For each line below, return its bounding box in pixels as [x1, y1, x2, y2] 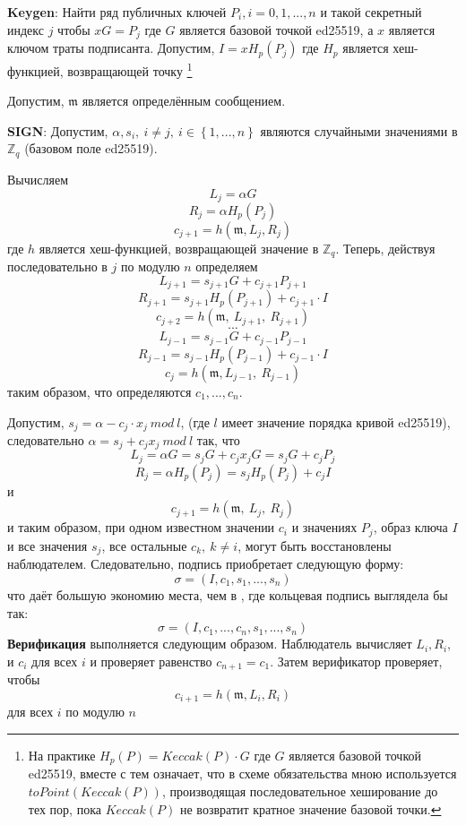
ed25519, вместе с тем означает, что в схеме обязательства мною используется [28, 764, 457, 783]
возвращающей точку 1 [67, 59, 193, 80]
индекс [7, 20, 44, 39]
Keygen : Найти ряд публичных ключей [7, 3, 227, 21]
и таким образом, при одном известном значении [7, 518, 275, 537]
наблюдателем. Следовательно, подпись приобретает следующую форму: [7, 554, 404, 573]
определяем [195, 257, 258, 276]
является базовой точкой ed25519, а [179, 20, 374, 39]
